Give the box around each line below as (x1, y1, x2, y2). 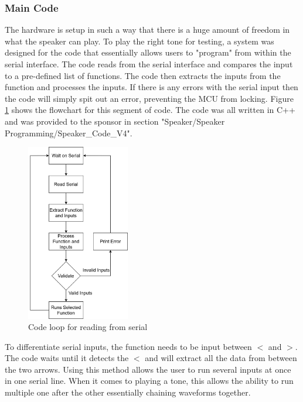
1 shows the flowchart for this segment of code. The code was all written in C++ (5, 104, 295, 116)
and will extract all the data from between (145, 352, 297, 364)
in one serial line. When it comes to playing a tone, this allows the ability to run (5, 374, 294, 387)
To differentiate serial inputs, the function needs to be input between (5, 340, 252, 352)
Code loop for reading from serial (28, 321, 148, 333)
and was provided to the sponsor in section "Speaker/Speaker (5, 115, 225, 127)
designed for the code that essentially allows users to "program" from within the (5, 46, 291, 59)
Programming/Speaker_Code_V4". (5, 126, 132, 139)
